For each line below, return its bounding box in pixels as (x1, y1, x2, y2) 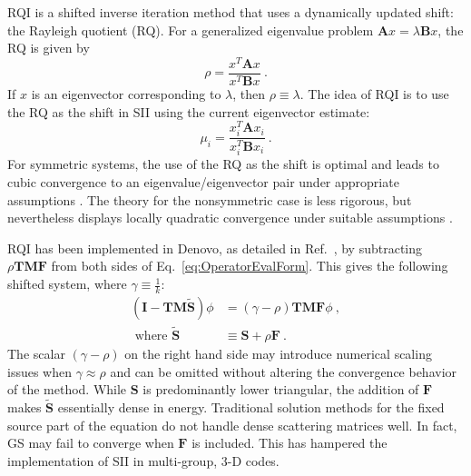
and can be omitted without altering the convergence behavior (110, 362, 457, 381)
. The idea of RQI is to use (299, 84, 449, 103)
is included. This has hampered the (191, 433, 388, 452)
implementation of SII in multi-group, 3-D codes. (7, 451, 280, 470)
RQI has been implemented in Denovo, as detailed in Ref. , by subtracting (7, 238, 423, 257)
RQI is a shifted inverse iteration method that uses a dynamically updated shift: (7, 3, 454, 21)
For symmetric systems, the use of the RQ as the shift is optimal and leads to (7, 154, 439, 174)
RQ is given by (7, 38, 90, 57)
